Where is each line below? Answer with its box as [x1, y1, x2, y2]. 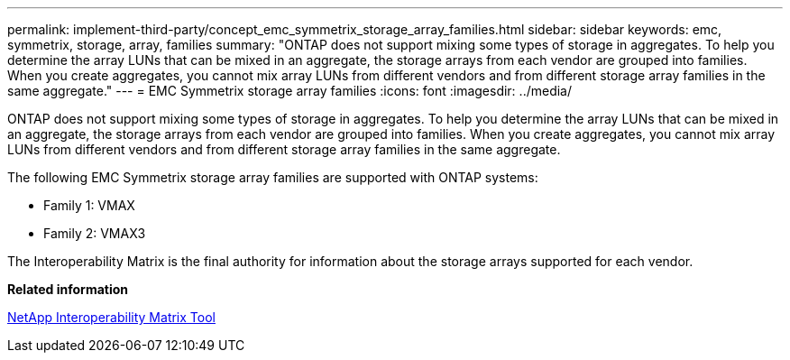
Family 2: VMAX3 [43, 226, 146, 241]
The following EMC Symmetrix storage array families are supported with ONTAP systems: [7, 170, 538, 185]
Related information [7, 282, 129, 297]
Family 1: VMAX [43, 198, 135, 213]
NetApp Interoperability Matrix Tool [7, 309, 216, 325]
